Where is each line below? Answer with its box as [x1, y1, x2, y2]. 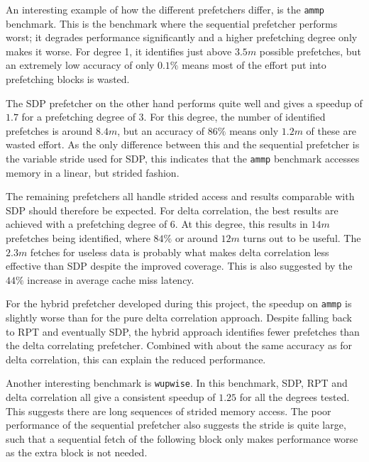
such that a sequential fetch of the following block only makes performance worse [6, 431, 358, 446]
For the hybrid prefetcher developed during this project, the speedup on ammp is [6, 296, 352, 311]
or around [175, 231, 218, 246]
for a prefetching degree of [21, 109, 136, 124]
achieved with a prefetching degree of [6, 216, 167, 231]
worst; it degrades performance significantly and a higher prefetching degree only [6, 30, 358, 45]
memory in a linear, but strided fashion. [6, 165, 180, 180]
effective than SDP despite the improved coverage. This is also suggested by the [6, 258, 353, 273]
